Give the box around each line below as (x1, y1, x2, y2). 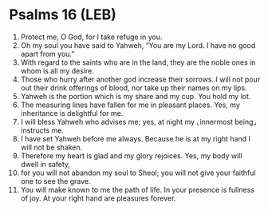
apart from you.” (20, 49, 75, 58)
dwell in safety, (20, 159, 71, 169)
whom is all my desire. (20, 66, 95, 75)
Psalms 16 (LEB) (9, 6, 116, 24)
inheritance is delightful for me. (20, 108, 124, 117)
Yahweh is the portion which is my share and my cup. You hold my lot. (20, 91, 251, 101)
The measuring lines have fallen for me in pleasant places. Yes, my (20, 100, 240, 109)
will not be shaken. (20, 142, 83, 152)
